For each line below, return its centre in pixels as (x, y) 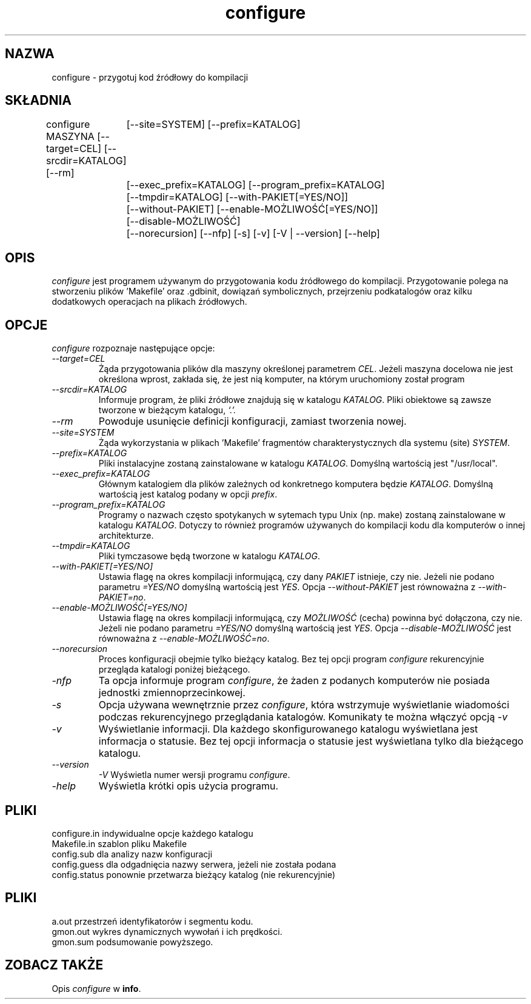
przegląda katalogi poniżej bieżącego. (174, 670)
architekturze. (126, 536)
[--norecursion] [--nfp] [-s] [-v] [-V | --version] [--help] (253, 234)
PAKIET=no (121, 597)
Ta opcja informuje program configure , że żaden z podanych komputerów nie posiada (294, 681)
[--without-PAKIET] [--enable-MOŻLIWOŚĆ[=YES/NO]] (252, 209)
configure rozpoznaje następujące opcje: (133, 348)
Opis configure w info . (96, 988)
